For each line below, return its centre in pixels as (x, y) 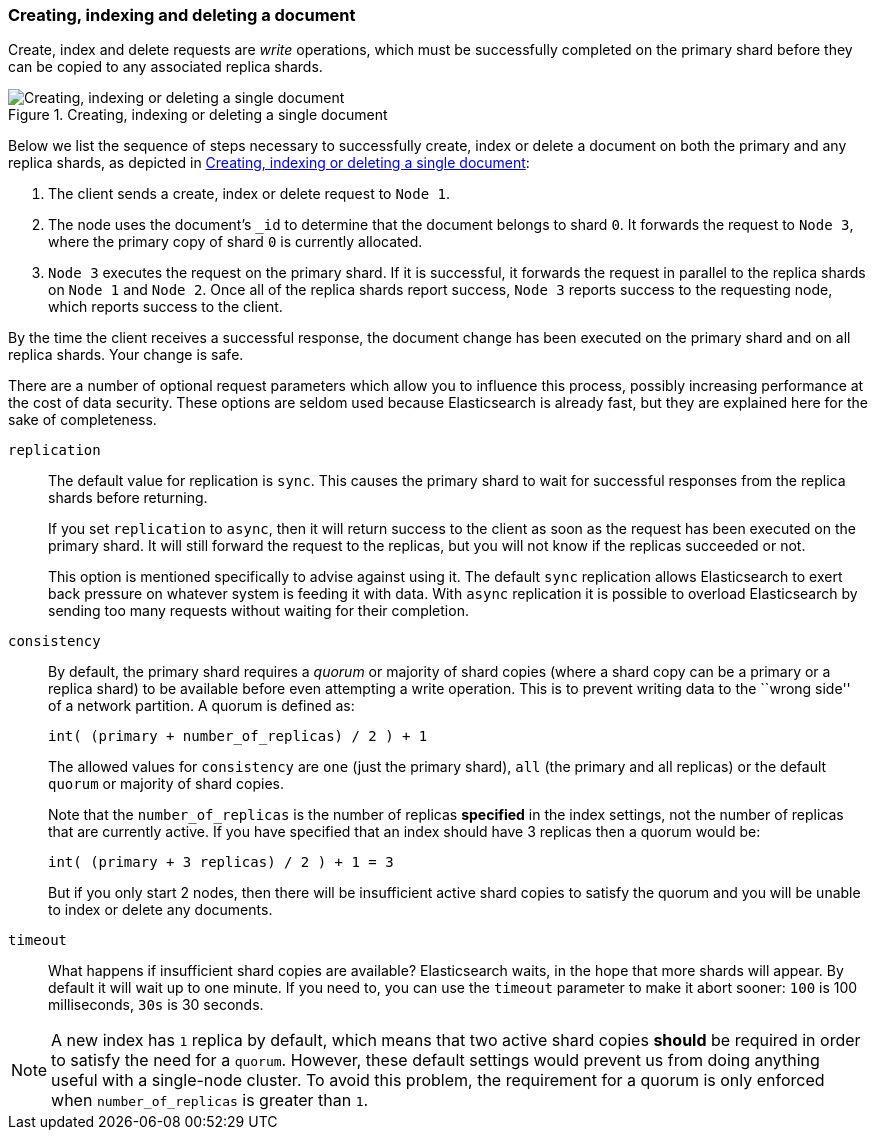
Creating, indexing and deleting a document (182, 15)
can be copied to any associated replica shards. (165, 67)
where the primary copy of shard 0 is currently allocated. (235, 242)
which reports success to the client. (165, 307)
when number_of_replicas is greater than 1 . (210, 1100)
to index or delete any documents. (160, 910)
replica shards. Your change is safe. (126, 355)
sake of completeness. (82, 420)
